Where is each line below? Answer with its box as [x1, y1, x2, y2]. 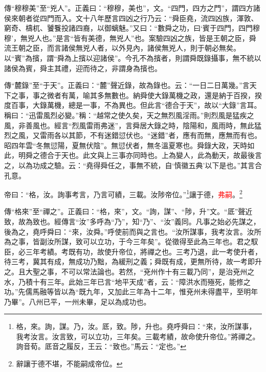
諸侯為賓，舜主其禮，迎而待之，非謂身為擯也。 [4, 62, 162, 73]
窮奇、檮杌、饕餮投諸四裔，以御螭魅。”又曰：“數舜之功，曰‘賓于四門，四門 [4, 22, 253, 33]
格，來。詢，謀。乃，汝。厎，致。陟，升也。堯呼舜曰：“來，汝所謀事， [16, 321, 256, 332]
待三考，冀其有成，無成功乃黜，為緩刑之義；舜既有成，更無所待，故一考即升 [4, 256, 262, 267]
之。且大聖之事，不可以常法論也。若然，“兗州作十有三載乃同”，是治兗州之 [4, 266, 255, 276]
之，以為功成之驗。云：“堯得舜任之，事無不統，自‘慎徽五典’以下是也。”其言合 [4, 159, 262, 170]
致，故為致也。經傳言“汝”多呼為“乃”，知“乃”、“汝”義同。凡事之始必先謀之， [4, 216, 260, 226]
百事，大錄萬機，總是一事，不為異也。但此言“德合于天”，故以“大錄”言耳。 [11, 100, 261, 110]
